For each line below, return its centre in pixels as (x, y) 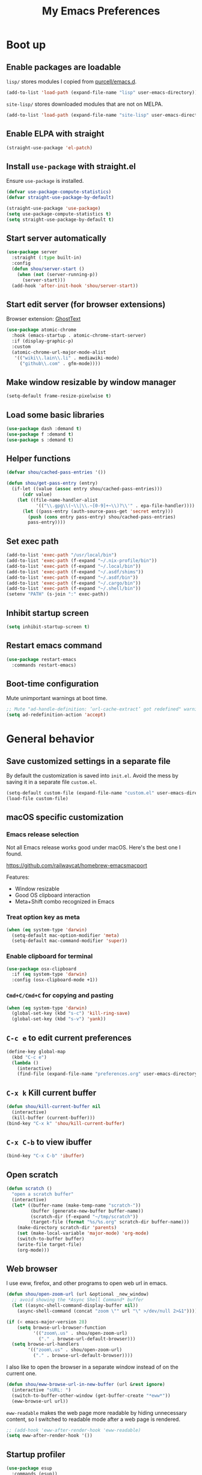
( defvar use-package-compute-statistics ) (59, 192)
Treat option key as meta (43, 917)
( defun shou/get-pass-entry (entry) (52, 483)
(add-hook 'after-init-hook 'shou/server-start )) (75, 286)
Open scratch (32, 1175)
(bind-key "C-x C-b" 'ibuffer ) (45, 1156)
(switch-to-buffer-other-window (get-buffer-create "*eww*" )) (91, 1396)
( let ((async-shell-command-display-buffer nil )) (75, 1306)
